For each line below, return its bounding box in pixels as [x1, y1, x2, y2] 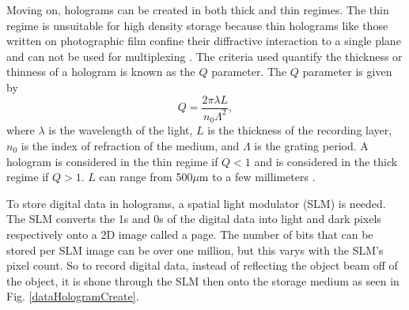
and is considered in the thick [254, 153, 398, 169]
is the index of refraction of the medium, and [21, 138, 240, 154]
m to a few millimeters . [199, 168, 316, 185]
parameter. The [211, 63, 287, 80]
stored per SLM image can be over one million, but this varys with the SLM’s [6, 241, 384, 258]
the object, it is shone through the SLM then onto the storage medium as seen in [6, 272, 400, 289]
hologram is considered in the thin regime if [6, 153, 218, 169]
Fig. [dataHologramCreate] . [6, 288, 139, 304]
